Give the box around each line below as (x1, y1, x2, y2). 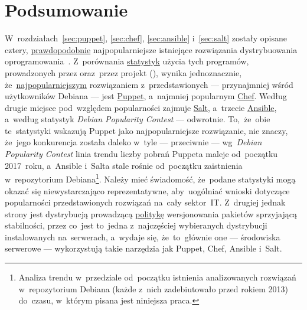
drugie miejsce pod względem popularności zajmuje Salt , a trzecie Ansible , (5, 101, 277, 113)
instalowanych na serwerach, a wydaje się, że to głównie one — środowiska (5, 230, 280, 243)
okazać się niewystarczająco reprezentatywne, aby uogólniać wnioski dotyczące (5, 184, 290, 197)
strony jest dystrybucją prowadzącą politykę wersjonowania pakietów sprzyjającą (5, 207, 297, 220)
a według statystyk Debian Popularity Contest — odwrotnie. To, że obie (5, 113, 270, 125)
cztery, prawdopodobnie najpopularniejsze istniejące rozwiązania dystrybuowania (5, 43, 298, 56)
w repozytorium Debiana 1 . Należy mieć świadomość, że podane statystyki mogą (5, 171, 296, 185)
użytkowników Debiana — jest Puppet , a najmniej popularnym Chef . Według (5, 90, 287, 102)
